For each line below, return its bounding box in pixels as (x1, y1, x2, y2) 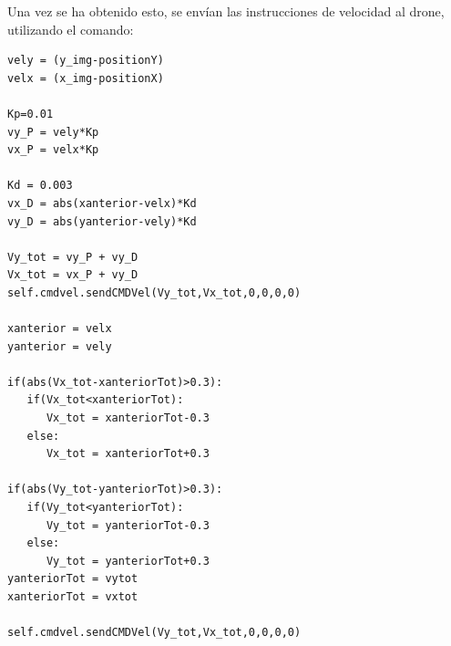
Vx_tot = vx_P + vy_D (7, 268, 138, 282)
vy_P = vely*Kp (7, 125, 99, 139)
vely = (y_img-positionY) (7, 54, 164, 68)
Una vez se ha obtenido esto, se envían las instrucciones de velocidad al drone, (7, 2, 445, 20)
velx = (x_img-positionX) (7, 71, 164, 85)
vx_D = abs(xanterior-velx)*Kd (7, 196, 197, 210)
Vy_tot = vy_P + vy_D (7, 250, 138, 264)
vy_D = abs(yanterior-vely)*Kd (7, 214, 197, 228)
